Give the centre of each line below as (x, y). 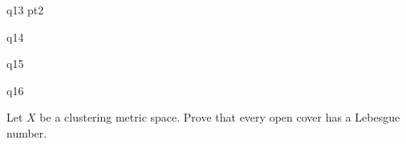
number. (27, 132)
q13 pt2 (25, 10)
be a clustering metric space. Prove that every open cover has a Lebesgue (220, 117)
